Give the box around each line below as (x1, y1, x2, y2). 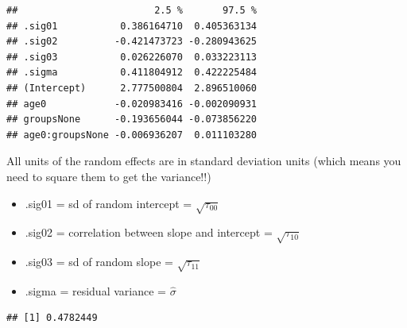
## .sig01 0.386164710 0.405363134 (6, 20, 257, 32)
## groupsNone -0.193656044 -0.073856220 (6, 114, 257, 125)
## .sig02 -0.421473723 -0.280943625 (6, 36, 257, 48)
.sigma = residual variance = (25, 282, 166, 299)
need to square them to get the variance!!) (6, 168, 211, 184)
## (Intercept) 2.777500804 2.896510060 (6, 82, 257, 94)
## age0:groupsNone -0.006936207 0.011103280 (6, 129, 257, 141)
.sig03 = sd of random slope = (25, 253, 173, 270)
